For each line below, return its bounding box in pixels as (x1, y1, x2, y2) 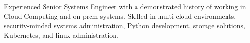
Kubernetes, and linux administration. (4, 29, 119, 40)
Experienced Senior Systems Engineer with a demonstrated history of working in (4, 1, 246, 11)
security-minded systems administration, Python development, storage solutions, (4, 20, 245, 30)
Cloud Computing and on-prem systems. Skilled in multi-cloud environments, (4, 11, 236, 21)
